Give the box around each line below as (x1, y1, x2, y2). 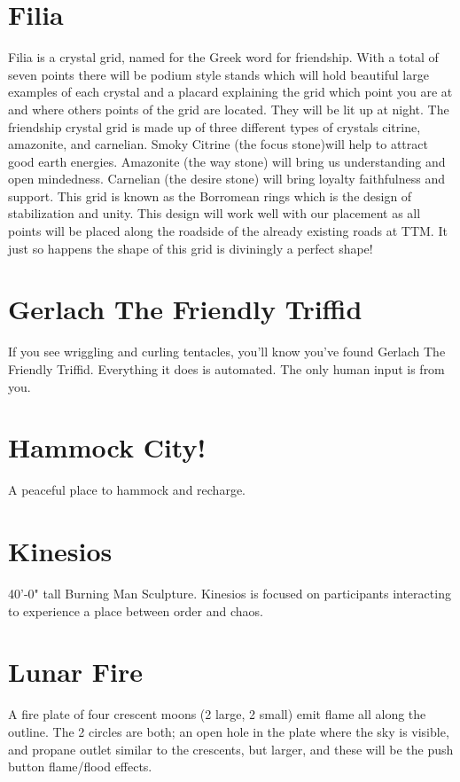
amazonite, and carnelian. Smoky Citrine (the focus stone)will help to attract (8, 135, 428, 153)
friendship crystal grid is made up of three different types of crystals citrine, (8, 117, 421, 136)
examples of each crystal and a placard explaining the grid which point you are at (8, 82, 453, 101)
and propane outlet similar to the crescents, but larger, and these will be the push (8, 739, 454, 758)
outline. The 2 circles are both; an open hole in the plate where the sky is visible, (8, 722, 449, 740)
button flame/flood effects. (8, 757, 152, 776)
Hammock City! (8, 429, 207, 465)
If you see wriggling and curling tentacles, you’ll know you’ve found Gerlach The (8, 342, 446, 361)
